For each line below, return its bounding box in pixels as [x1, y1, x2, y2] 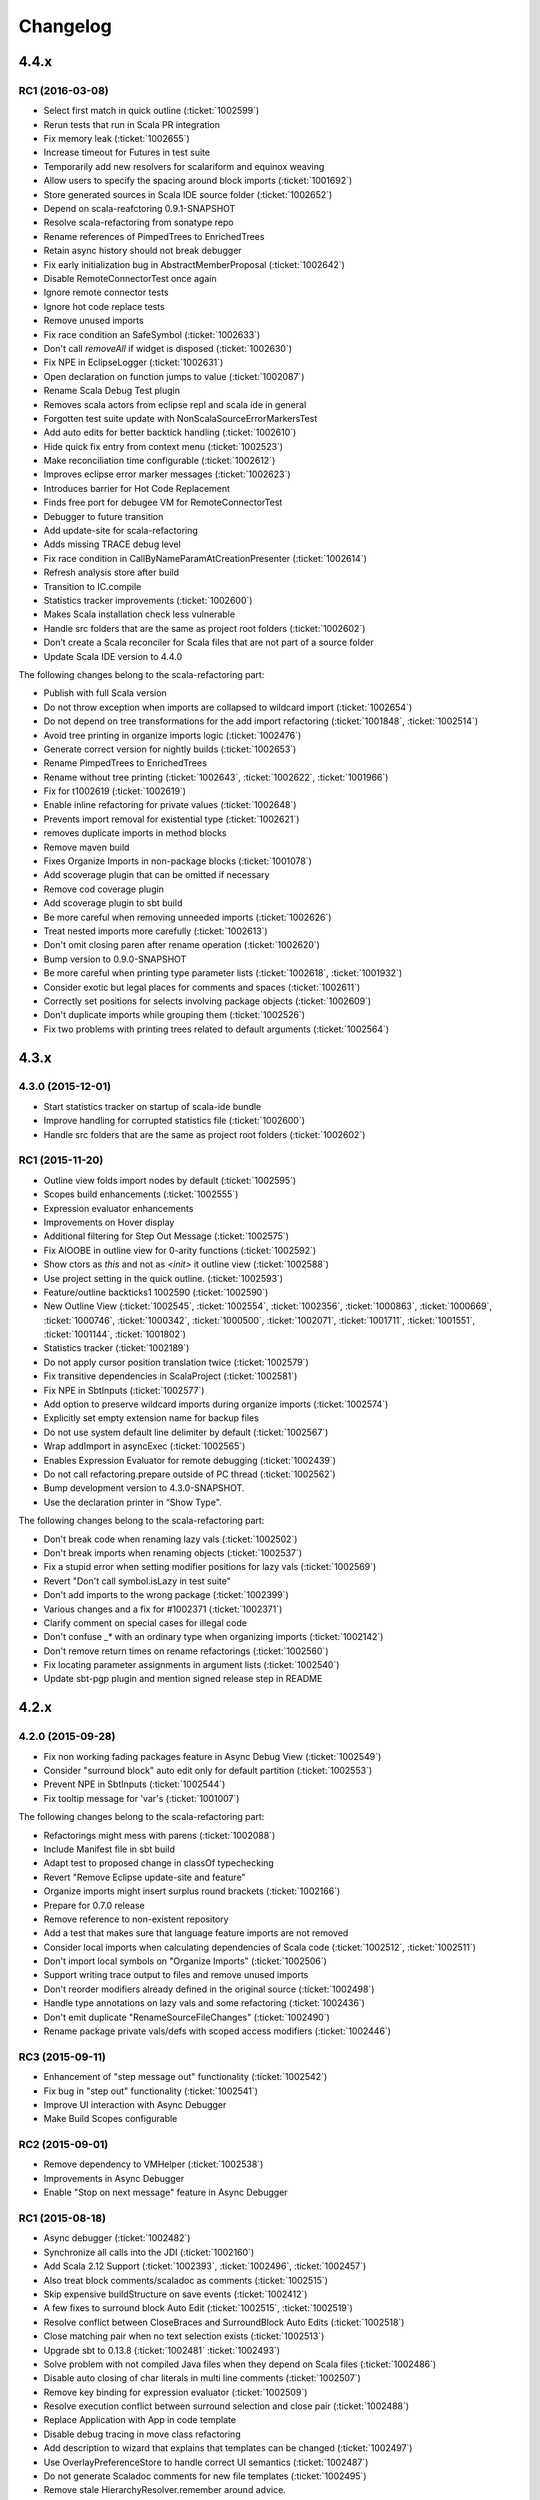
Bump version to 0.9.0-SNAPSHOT [43, 953, 187, 965]
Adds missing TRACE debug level [43, 538, 182, 550]
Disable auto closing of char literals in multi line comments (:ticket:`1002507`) [43, 2372, 362, 2384]
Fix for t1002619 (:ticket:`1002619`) [43, 785, 187, 797]
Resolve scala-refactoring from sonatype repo [43, 216, 234, 229]
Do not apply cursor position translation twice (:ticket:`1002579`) [43, 1356, 309, 1368]
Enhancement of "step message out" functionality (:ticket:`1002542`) [43, 2071, 328, 2083]
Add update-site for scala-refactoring [43, 525, 199, 537]
